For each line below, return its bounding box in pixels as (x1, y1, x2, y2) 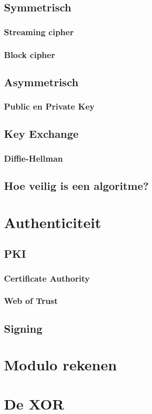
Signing (4, 320, 42, 336)
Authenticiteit (4, 212, 101, 232)
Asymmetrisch (4, 74, 78, 89)
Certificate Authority (4, 272, 90, 284)
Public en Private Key (4, 100, 95, 113)
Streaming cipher (4, 25, 74, 38)
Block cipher (4, 48, 55, 60)
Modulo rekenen (4, 355, 117, 375)
